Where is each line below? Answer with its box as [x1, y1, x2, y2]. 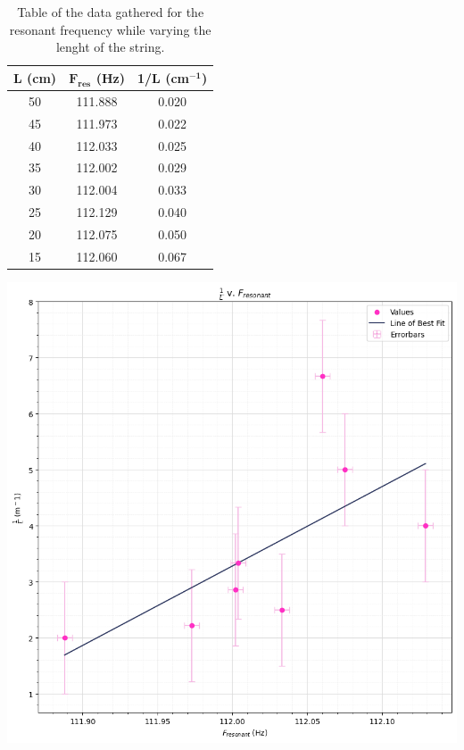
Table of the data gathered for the [17, 3, 204, 21]
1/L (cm [137, 68, 189, 87]
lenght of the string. [55, 37, 165, 56]
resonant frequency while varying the [9, 20, 211, 38]
